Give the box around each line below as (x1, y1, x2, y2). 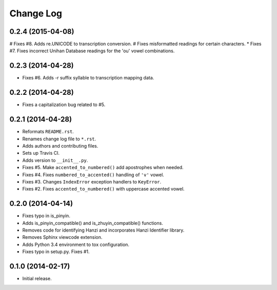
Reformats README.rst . (22, 129, 74, 135)
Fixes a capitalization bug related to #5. (22, 101, 106, 108)
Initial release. (22, 276, 52, 282)
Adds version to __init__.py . (22, 157, 88, 163)
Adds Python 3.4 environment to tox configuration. (22, 241, 130, 247)
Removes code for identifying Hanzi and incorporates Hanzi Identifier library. (22, 227, 185, 233)
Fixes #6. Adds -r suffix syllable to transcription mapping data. (22, 75, 154, 81)
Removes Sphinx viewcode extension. (22, 234, 103, 240)
